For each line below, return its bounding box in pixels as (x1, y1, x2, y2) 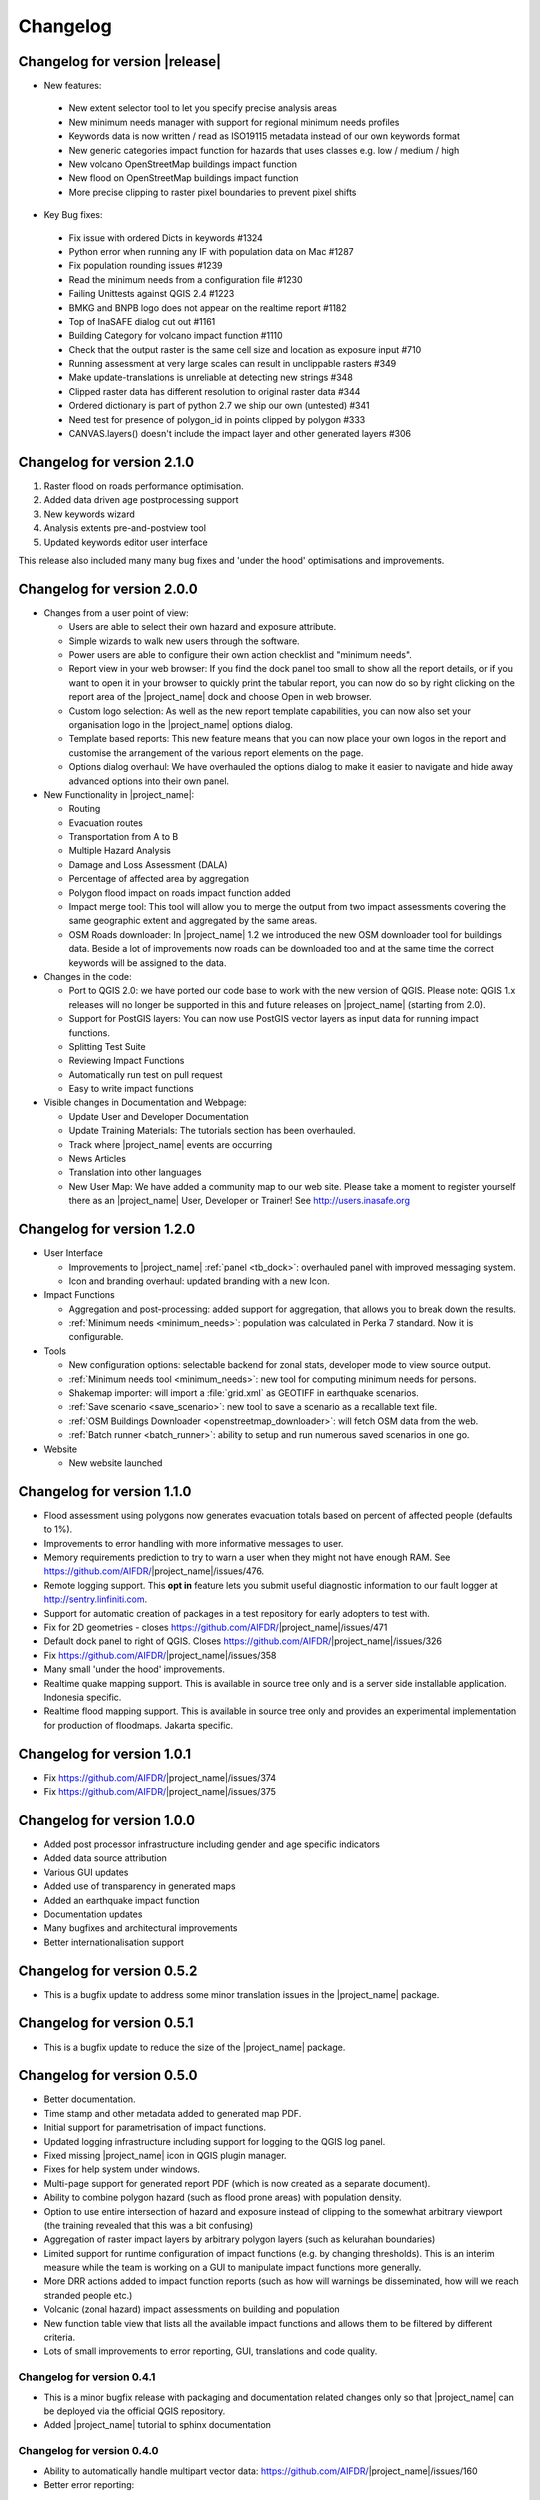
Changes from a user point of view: (43, 606, 189, 619)
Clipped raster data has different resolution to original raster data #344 (68, 385, 361, 397)
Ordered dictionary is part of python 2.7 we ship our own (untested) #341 (68, 400, 370, 412)
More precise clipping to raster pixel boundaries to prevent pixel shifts (68, 186, 357, 198)
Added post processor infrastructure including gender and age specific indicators (43, 1838, 380, 1850)
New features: (43, 80, 102, 92)
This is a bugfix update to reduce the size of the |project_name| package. (43, 2041, 346, 2053)
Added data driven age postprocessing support (43, 494, 239, 506)
